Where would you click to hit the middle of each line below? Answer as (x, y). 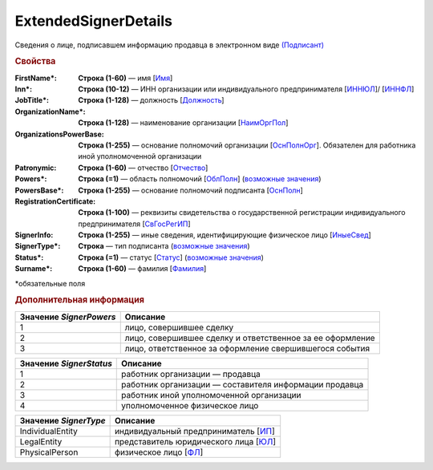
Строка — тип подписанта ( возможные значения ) (164, 246)
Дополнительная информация (79, 300)
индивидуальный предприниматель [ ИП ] (195, 431)
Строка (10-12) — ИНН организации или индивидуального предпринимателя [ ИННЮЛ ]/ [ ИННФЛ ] (246, 89)
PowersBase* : (39, 190)
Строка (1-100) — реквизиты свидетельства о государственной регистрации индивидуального (242, 213)
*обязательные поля (50, 283)
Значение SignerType (63, 420)
